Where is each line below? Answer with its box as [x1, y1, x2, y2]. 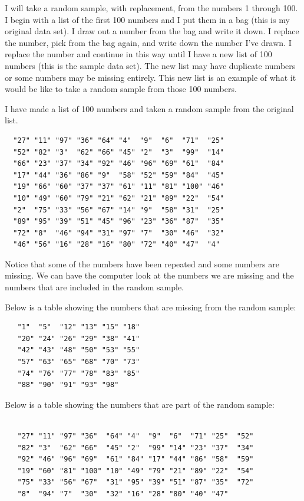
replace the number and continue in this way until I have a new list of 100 [5, 48, 272, 60]
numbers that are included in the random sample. [5, 281, 184, 293]
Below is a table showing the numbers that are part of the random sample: [5, 398, 275, 410]
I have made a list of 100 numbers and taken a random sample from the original [5, 102, 294, 114]
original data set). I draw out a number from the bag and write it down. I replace [5, 25, 299, 37]
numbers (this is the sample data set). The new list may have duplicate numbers [5, 59, 296, 71]
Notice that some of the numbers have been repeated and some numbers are [5, 257, 279, 270]
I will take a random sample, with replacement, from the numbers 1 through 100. [5, 2, 298, 14]
